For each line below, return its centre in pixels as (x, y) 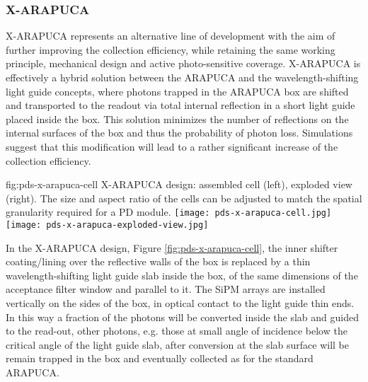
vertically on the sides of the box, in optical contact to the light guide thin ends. (180, 303)
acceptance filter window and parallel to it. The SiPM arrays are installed (166, 289)
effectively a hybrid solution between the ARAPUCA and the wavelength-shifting (182, 77)
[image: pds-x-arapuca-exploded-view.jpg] (107, 225)
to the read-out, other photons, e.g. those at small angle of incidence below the (177, 331)
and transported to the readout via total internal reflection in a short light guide (180, 105)
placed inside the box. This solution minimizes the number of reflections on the (177, 118)
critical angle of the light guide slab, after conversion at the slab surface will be (178, 344)
